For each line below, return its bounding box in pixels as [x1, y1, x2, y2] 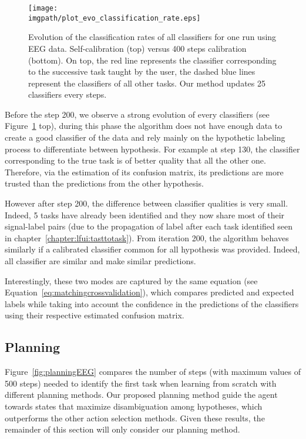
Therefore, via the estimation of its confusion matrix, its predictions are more [5, 165, 284, 178]
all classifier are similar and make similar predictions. [5, 255, 196, 267]
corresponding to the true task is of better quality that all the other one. [5, 154, 266, 167]
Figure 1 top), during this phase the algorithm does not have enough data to [5, 119, 283, 132]
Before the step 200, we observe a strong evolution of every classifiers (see [5, 108, 270, 120]
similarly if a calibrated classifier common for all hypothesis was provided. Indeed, [5, 243, 300, 255]
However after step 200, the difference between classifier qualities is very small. [5, 197, 288, 209]
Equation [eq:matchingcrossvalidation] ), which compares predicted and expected [5, 286, 294, 298]
